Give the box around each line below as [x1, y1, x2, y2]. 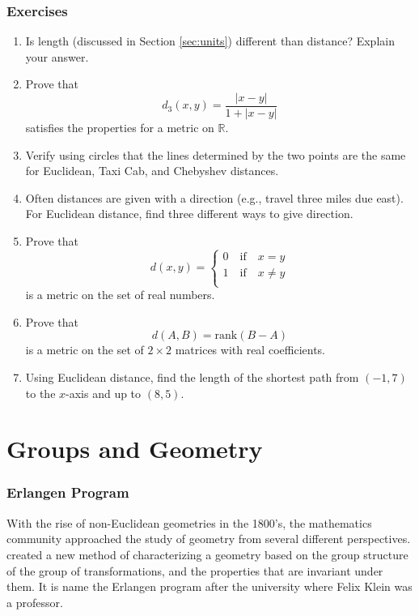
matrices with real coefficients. [175, 341, 325, 358]
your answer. [25, 48, 89, 65]
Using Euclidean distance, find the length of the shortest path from [25, 369, 359, 385]
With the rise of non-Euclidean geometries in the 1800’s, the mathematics [6, 514, 372, 531]
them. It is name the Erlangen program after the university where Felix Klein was [6, 578, 413, 595]
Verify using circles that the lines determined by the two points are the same [25, 146, 406, 163]
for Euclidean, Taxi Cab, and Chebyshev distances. [25, 162, 279, 179]
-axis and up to [66, 384, 142, 401]
